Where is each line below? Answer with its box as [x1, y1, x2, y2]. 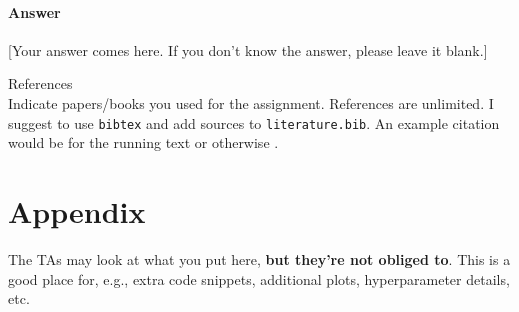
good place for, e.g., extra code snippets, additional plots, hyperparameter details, [8, 268, 510, 289]
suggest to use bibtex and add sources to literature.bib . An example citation [8, 112, 500, 133]
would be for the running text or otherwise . [8, 132, 279, 153]
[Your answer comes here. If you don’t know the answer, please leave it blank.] [8, 39, 488, 60]
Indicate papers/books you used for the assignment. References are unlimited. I [8, 92, 494, 113]
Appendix [8, 191, 146, 232]
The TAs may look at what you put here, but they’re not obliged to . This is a [8, 248, 511, 269]
